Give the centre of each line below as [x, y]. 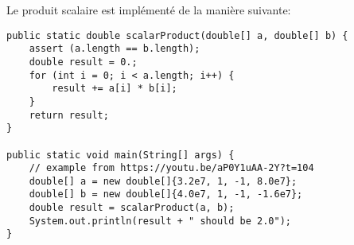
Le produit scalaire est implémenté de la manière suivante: [149, 10]
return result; [69, 115]
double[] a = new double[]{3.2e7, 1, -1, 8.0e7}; [163, 181]
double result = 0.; [83, 62]
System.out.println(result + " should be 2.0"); [160, 221]
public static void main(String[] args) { [121, 155]
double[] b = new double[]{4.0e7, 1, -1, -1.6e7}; [166, 194]
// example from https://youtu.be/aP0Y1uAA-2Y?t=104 [171, 168]
